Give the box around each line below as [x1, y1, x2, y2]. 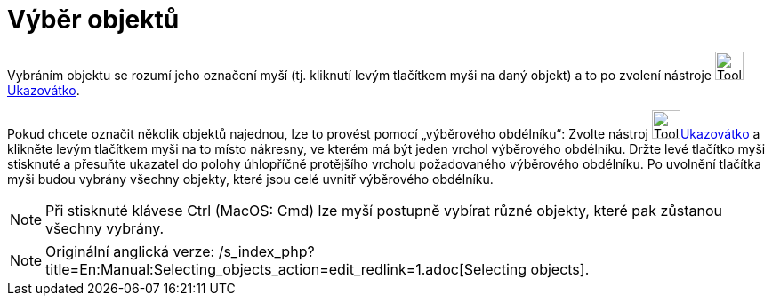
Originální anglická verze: [45, 242, 215, 260]
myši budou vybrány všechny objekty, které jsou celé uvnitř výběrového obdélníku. [7, 171, 494, 187]
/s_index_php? [218, 242, 315, 260]
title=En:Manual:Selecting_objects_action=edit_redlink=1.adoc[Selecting [45, 259, 527, 278]
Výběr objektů [7, 4, 180, 35]
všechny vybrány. [45, 219, 165, 237]
